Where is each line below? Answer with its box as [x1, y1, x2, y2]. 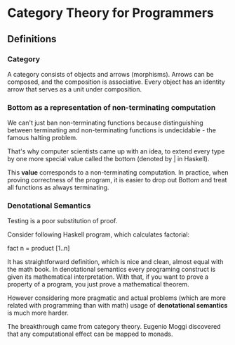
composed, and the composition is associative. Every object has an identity [7, 77, 226, 86]
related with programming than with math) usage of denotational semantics [7, 301, 228, 310]
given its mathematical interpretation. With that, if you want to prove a [7, 272, 209, 281]
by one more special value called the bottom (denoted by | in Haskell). [7, 155, 210, 163]
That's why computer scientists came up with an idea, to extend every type [7, 147, 225, 156]
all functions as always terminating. [7, 183, 109, 192]
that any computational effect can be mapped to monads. [7, 330, 173, 339]
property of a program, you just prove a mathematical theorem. [7, 280, 189, 289]
